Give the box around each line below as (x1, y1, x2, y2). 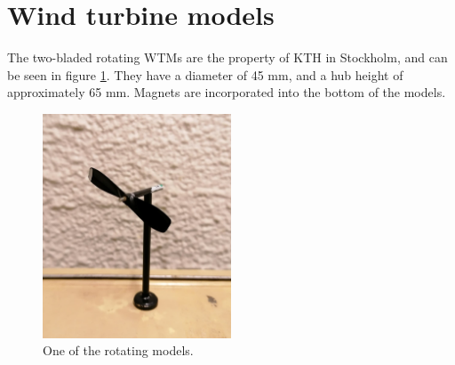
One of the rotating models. (43, 341, 194, 360)
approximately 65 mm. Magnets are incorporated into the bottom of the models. (7, 83, 446, 101)
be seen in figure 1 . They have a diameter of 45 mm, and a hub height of (7, 65, 403, 84)
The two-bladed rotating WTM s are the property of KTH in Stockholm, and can (7, 48, 448, 67)
